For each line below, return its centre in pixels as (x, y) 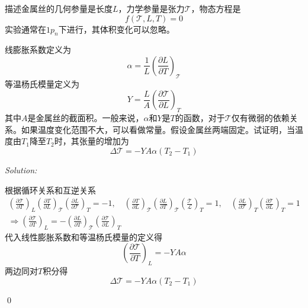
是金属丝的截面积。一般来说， (86, 118)
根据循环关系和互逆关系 (50, 190)
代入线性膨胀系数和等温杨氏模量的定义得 (84, 236)
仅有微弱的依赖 (260, 118)
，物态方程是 (216, 8)
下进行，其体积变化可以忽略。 (116, 29)
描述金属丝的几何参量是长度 (59, 8)
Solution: (21, 169)
